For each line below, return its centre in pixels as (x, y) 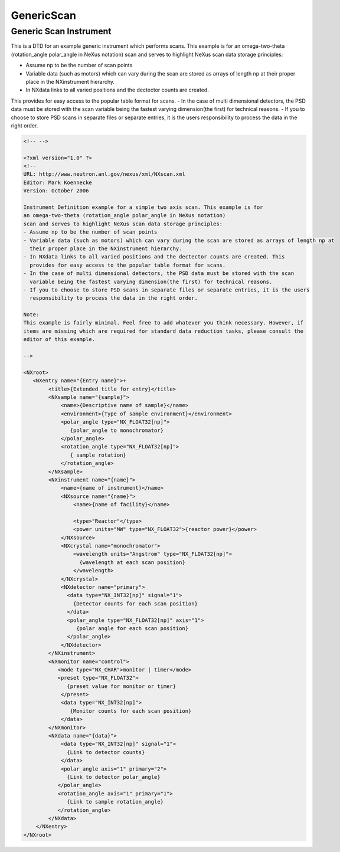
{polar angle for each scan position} (132, 628)
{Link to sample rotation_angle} (115, 802)
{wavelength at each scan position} (132, 562)
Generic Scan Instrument (61, 31)
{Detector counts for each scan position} (135, 604)
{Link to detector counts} (106, 752)
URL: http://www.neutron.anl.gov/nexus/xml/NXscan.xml (104, 174)
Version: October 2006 (56, 191)
